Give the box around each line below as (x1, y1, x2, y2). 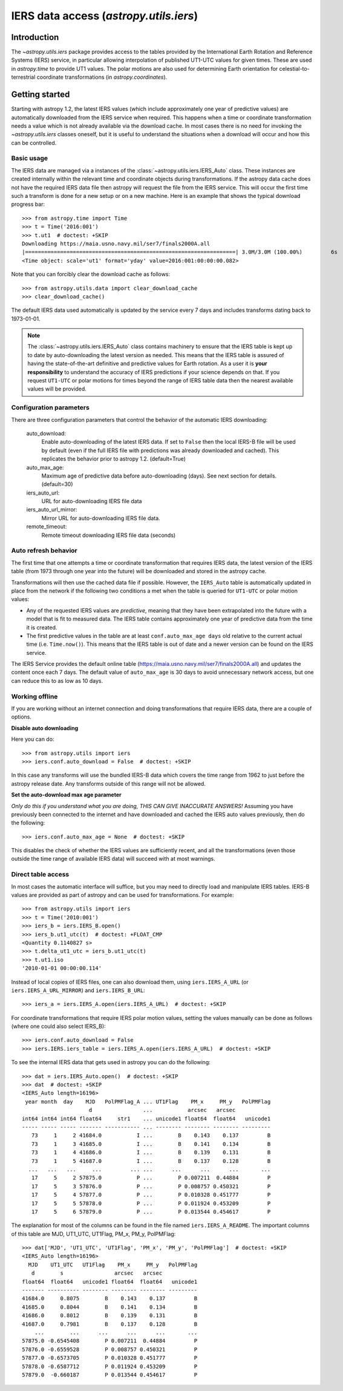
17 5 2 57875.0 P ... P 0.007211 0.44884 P (31, 1174, 271, 1182)
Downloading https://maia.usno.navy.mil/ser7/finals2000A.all (22, 240, 211, 247)
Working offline (11, 692, 58, 700)
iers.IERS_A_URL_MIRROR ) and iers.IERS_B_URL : (11, 987, 145, 994)
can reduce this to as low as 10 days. (11, 677, 103, 684)
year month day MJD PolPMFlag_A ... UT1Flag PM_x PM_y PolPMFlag (25, 1098, 271, 1105)
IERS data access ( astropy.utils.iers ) (11, 9, 198, 22)
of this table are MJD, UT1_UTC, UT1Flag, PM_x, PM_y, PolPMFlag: (11, 1230, 176, 1237)
